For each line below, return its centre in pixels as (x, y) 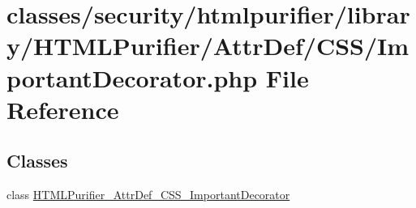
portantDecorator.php (132, 77)
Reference (63, 109)
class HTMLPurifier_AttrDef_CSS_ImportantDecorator (148, 195)
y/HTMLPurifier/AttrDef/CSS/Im (208, 46)
